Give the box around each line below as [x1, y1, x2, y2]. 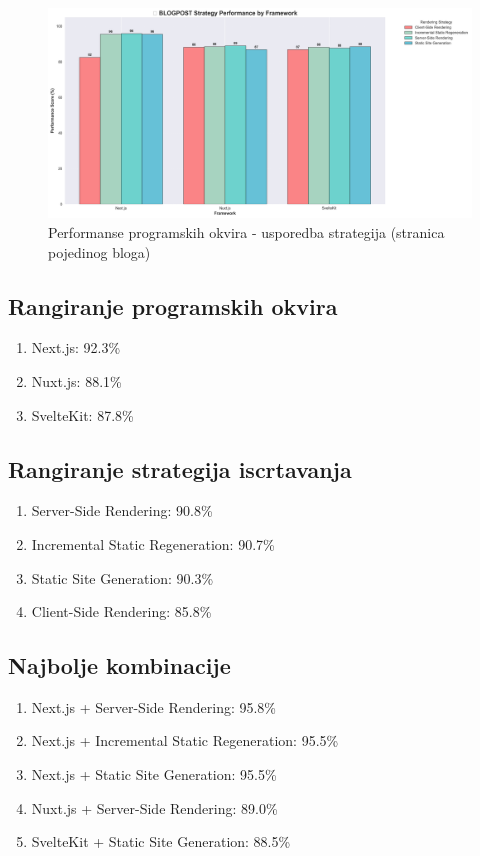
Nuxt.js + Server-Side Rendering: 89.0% [31, 797, 278, 818]
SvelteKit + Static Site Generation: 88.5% [31, 831, 291, 852]
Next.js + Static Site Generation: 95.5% [31, 764, 277, 785]
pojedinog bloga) [48, 241, 151, 262]
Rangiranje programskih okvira [8, 290, 338, 321]
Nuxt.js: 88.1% [31, 370, 122, 391]
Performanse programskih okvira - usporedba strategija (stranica [48, 221, 445, 242]
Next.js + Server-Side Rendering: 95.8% [31, 696, 277, 717]
